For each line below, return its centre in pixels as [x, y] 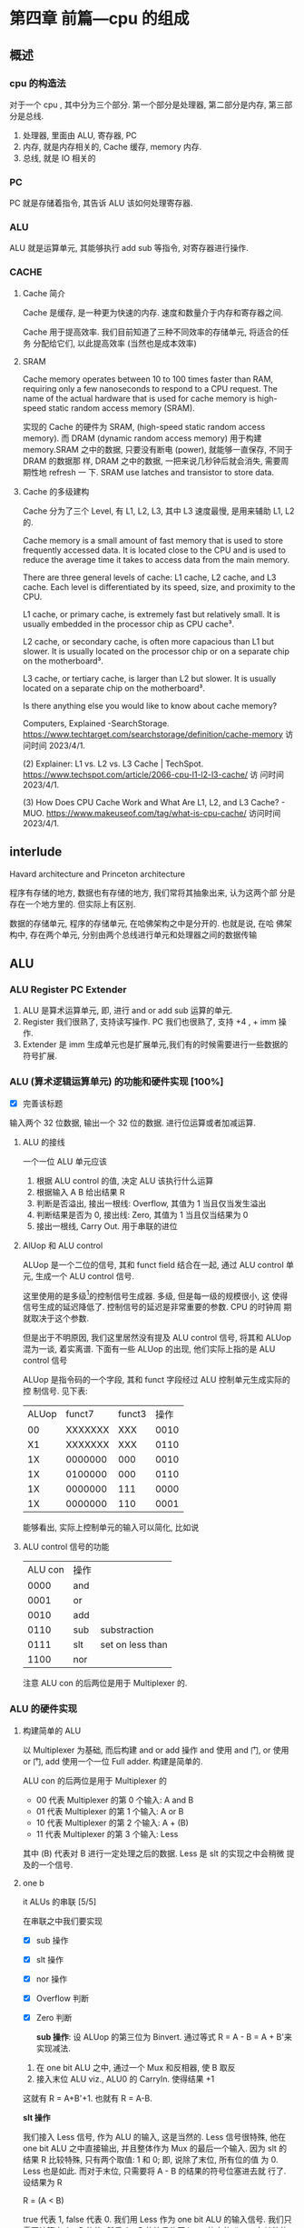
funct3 [132, 1414]
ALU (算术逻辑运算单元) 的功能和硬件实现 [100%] [117, 1082]
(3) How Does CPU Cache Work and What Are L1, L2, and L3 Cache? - [154, 802]
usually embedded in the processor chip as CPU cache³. [128, 624]
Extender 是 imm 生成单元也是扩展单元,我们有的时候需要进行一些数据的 [155, 1044]
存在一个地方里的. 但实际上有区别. [73, 904]
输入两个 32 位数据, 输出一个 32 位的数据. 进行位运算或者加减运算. [133, 1123]
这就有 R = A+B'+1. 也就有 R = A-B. [87, 2098]
